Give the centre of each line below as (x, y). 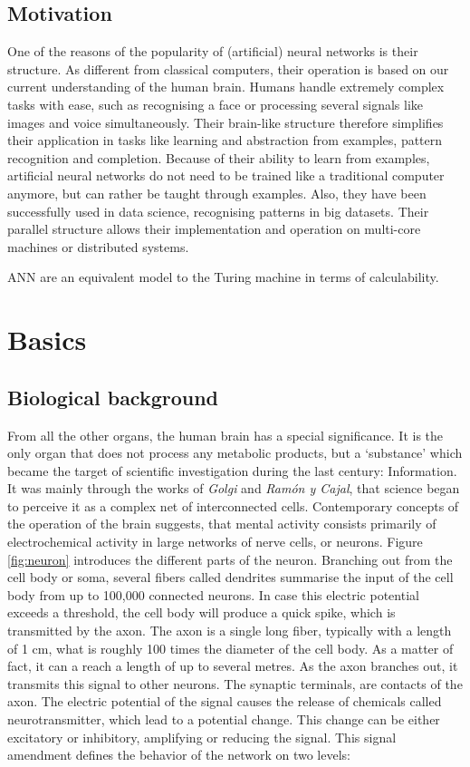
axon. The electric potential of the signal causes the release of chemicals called (225, 701)
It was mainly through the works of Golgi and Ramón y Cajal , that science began (234, 488)
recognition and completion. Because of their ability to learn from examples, (219, 157)
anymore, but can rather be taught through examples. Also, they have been (217, 193)
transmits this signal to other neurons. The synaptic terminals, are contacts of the (235, 683)
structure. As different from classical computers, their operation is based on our (228, 68)
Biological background (113, 397)
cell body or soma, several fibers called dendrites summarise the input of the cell (230, 577)
